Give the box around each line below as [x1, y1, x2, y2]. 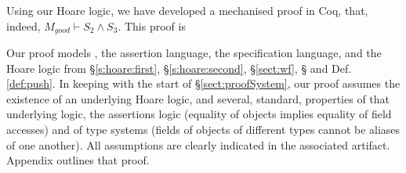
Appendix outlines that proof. [6, 152, 150, 168]
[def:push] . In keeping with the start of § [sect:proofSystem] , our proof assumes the [6, 75, 401, 92]
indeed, [6, 17, 41, 34]
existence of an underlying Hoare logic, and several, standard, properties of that [6, 90, 390, 106]
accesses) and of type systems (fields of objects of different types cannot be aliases [6, 121, 401, 138]
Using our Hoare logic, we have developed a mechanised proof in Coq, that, [6, 2, 368, 18]
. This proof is [118, 17, 186, 34]
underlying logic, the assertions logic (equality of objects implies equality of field [6, 106, 392, 122]
